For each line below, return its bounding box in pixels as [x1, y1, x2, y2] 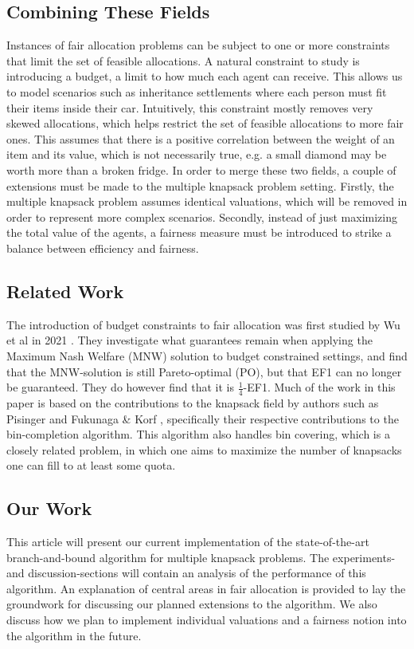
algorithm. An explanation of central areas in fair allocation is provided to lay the [6, 580, 406, 596]
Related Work [6, 278, 124, 303]
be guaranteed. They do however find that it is [6, 379, 234, 395]
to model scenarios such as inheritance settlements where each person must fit [6, 83, 387, 100]
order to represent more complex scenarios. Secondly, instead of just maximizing [6, 208, 397, 225]
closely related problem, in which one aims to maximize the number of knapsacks [6, 441, 402, 458]
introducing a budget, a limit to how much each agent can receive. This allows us [6, 68, 403, 85]
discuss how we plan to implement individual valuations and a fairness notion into [6, 612, 407, 628]
